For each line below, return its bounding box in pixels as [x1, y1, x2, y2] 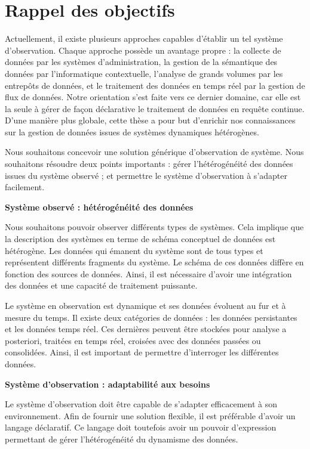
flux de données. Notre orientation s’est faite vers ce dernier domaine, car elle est [5, 91, 301, 103]
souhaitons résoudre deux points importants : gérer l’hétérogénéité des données [5, 157, 293, 170]
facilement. [5, 181, 45, 193]
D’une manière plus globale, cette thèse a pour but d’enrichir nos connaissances [5, 114, 296, 126]
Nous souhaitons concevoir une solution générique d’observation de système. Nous [5, 145, 304, 158]
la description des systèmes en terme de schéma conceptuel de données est [5, 233, 276, 245]
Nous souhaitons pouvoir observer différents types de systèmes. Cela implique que [5, 221, 304, 233]
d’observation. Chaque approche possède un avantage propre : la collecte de [5, 44, 281, 56]
